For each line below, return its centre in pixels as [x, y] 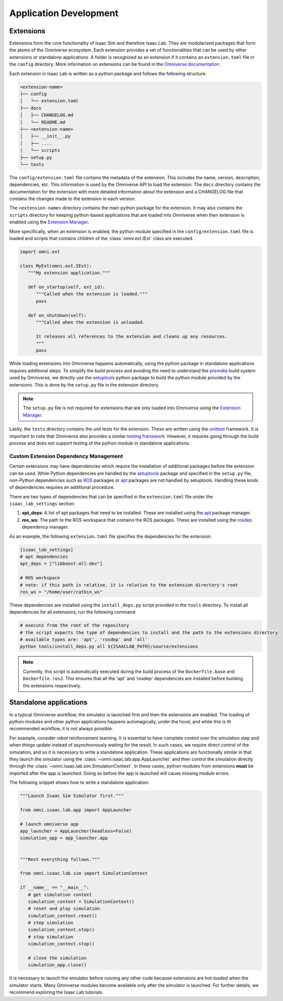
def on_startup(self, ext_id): [67, 287]
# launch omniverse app [49, 824]
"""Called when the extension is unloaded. [91, 322]
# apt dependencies [44, 557]
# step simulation [51, 923]
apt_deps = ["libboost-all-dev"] [61, 564]
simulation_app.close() [57, 965]
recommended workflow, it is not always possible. [61, 729]
